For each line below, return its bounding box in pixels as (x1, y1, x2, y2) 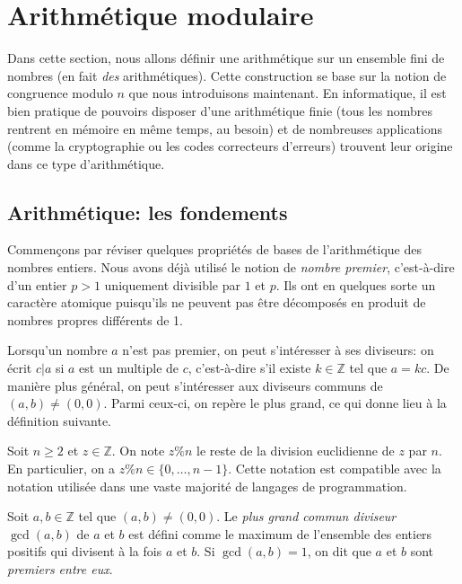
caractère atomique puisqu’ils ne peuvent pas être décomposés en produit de (7, 293, 426, 312)
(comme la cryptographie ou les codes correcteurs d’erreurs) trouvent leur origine (7, 137, 453, 155)
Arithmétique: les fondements (7, 198, 288, 226)
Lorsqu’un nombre (7, 341, 108, 359)
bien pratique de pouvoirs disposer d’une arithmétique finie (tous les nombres (7, 101, 432, 119)
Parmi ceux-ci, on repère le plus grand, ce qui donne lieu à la (111, 394, 447, 412)
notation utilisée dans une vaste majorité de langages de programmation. (7, 476, 407, 495)
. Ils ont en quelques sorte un (275, 275, 436, 294)
